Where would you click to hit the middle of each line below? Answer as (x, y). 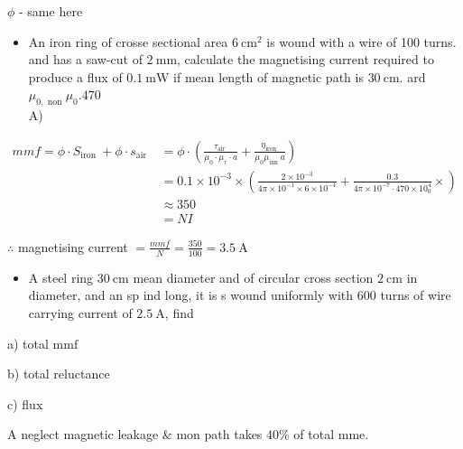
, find (179, 312)
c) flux (25, 403)
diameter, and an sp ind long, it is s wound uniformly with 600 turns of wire (240, 295)
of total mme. (331, 434)
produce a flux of (75, 76)
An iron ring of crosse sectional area (128, 41)
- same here (51, 11)
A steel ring (61, 277)
